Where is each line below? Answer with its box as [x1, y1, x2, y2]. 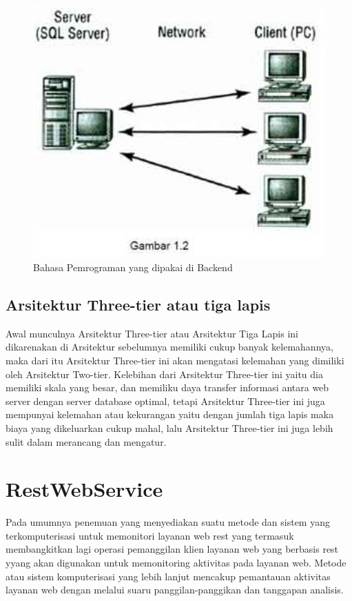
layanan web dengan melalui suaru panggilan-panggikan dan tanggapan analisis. [6, 582, 344, 597]
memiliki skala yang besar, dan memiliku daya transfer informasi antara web [6, 380, 329, 395]
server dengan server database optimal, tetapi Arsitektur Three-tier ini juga [6, 393, 325, 408]
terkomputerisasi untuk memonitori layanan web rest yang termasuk [6, 528, 294, 542]
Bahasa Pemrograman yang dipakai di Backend [33, 260, 233, 274]
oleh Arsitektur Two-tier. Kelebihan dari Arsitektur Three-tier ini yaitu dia [6, 366, 323, 381]
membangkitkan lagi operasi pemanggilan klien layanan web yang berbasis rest [6, 542, 339, 556]
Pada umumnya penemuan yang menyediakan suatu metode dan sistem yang [6, 515, 330, 529]
